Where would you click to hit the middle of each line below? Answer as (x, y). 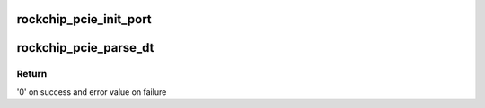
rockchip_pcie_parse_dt (85, 48)
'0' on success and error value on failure (92, 91)
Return (32, 74)
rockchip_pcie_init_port (84, 19)
